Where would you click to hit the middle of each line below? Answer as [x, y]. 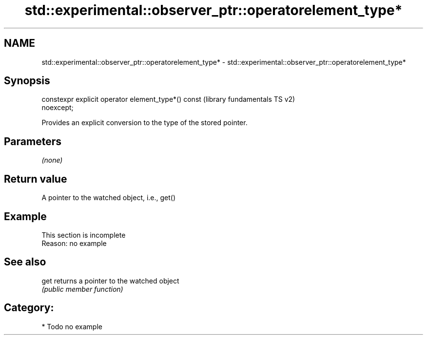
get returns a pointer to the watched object [110, 281]
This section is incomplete [84, 235]
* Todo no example [72, 326]
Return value [36, 179]
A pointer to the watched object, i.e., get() [109, 198]
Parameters [33, 141]
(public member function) [82, 289]
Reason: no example [74, 243]
